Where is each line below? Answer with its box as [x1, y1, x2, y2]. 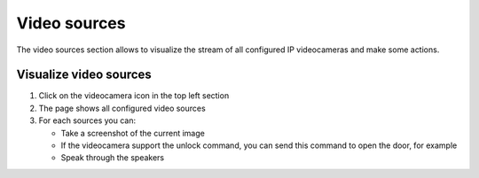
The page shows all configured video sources [38, 103, 206, 113]
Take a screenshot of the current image [60, 128, 206, 138]
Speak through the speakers [60, 152, 164, 163]
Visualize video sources [16, 67, 153, 82]
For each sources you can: [38, 115, 137, 126]
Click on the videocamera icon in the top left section [38, 90, 230, 101]
